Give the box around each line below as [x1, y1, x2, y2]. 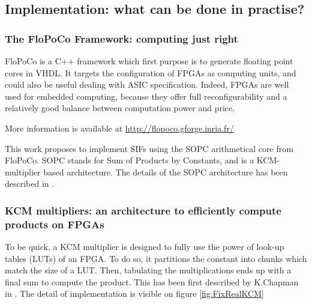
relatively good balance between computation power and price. [5, 102, 235, 114]
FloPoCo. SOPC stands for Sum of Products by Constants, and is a [5, 154, 254, 166]
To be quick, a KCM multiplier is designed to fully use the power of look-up [5, 240, 284, 253]
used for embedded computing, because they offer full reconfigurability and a [5, 90, 287, 102]
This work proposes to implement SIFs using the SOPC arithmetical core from [5, 142, 293, 154]
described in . [5, 177, 55, 190]
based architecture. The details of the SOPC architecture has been [43, 165, 288, 178]
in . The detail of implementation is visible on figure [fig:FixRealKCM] [5, 287, 264, 300]
